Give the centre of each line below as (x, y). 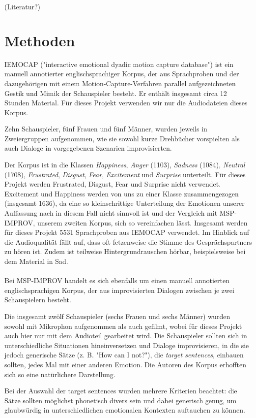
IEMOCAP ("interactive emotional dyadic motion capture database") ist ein (119, 64)
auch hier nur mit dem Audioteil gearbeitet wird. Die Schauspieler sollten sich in (126, 336)
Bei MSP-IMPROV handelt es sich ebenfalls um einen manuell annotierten (117, 280)
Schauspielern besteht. (38, 300)
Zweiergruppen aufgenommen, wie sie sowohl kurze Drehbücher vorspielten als (122, 138)
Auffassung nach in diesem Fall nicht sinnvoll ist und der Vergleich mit (111, 213)
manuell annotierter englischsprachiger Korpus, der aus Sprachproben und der (122, 74)
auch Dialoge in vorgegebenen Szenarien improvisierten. (88, 148)
